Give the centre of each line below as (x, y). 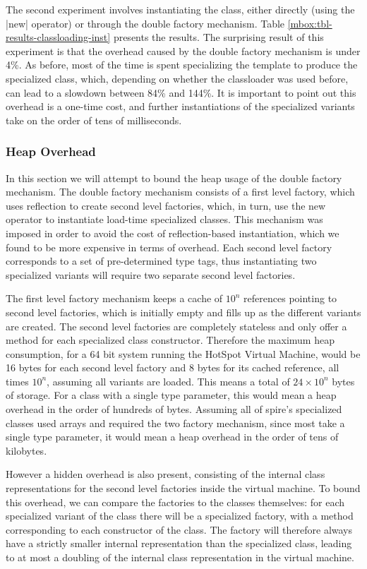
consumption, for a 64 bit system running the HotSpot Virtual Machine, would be (183, 353)
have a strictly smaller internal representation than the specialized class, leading (179, 543)
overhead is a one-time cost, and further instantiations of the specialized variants (180, 106)
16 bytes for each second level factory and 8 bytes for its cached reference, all (173, 367)
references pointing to (290, 298)
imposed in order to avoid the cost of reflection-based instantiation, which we (173, 233)
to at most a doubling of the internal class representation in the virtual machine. (180, 557)
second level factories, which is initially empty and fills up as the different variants (183, 312)
